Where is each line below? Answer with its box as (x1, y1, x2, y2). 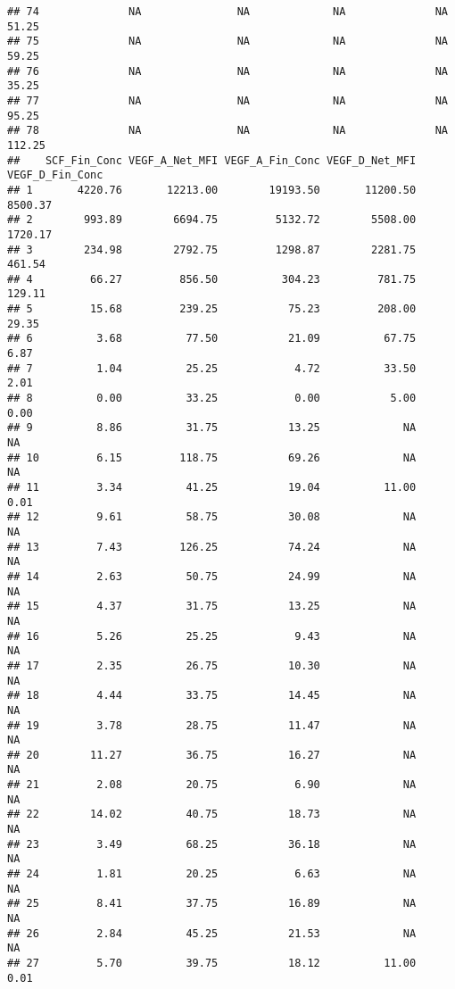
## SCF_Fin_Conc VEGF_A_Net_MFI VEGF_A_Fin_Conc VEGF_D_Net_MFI (7, 154, 417, 167)
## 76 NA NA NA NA (7, 64, 448, 78)
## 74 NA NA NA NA (7, 5, 448, 18)
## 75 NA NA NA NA (7, 35, 448, 48)
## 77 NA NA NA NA (7, 94, 448, 107)
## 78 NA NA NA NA (7, 124, 448, 137)
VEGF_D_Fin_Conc (7, 169, 103, 182)
